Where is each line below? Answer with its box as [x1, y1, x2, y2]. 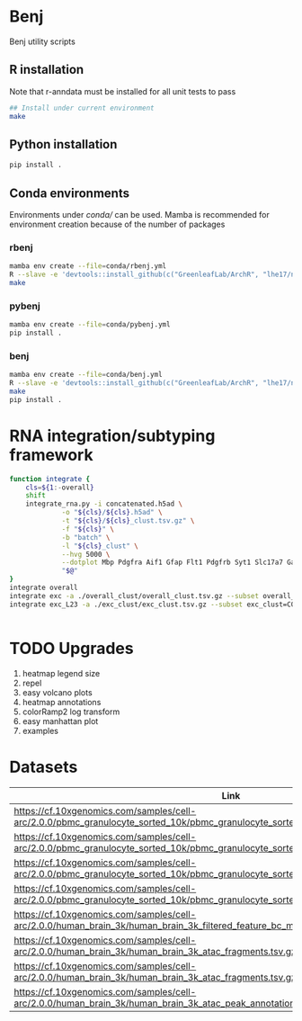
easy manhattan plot [22, 715, 99, 726]
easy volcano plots [22, 686, 93, 698]
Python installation [9, 137, 118, 152]
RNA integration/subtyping [9, 425, 216, 446]
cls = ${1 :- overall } [25, 483, 94, 492]
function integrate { [9, 474, 91, 483]
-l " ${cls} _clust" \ [61, 542, 139, 551]
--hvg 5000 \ [61, 550, 111, 559]
